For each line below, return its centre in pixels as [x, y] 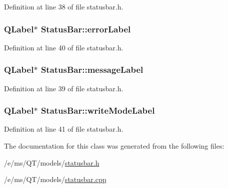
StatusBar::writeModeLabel [98, 110]
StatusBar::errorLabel [86, 29]
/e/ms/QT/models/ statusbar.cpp [55, 179]
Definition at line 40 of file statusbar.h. [64, 47]
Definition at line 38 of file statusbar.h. [64, 6]
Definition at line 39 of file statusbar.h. [64, 88]
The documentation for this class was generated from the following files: [114, 146]
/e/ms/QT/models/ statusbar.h [52, 162]
